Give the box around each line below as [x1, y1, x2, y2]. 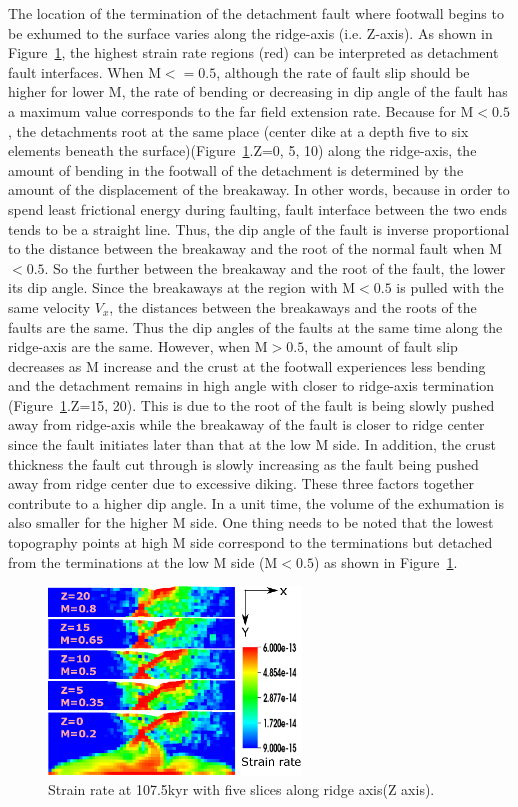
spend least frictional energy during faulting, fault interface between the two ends [8, 198, 507, 219]
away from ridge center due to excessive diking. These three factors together [8, 473, 474, 494]
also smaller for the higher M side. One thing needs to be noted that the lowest [8, 512, 494, 533]
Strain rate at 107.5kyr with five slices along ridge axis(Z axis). [48, 779, 435, 800]
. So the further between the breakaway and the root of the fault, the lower [44, 257, 506, 278]
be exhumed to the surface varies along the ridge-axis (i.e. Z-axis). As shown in [8, 22, 493, 43]
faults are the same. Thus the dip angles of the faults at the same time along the [8, 316, 503, 337]
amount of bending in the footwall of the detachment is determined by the [8, 159, 464, 180]
